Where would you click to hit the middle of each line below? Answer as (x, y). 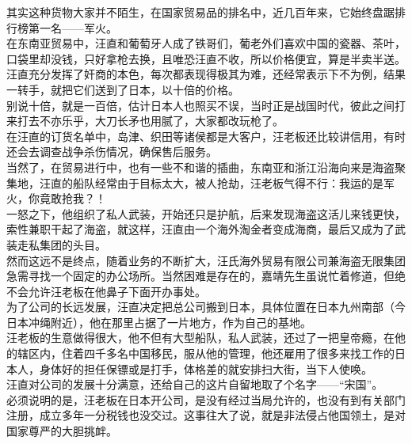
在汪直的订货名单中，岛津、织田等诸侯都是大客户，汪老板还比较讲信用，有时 (206, 136)
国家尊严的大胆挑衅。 (62, 431)
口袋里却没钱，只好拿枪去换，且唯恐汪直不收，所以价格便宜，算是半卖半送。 (206, 58)
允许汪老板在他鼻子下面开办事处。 (117, 291)
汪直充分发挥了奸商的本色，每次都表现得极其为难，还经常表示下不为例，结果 (206, 74)
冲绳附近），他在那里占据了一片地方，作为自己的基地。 (170, 322)
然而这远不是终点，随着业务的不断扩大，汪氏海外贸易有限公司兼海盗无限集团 (206, 260)
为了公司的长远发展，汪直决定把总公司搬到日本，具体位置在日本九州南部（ (200, 307)
